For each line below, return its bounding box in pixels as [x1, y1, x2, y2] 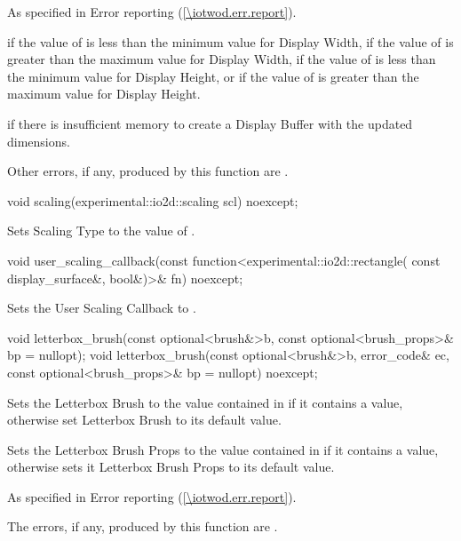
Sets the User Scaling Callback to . [7, 298, 196, 317]
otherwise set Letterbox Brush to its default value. [7, 410, 282, 429]
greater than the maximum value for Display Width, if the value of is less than [7, 50, 436, 68]
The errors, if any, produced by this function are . [7, 517, 278, 536]
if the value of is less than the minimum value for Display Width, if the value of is [7, 32, 454, 51]
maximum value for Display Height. [7, 84, 201, 103]
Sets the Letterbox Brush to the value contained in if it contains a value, [7, 393, 403, 411]
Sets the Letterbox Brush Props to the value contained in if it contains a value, [7, 440, 439, 458]
